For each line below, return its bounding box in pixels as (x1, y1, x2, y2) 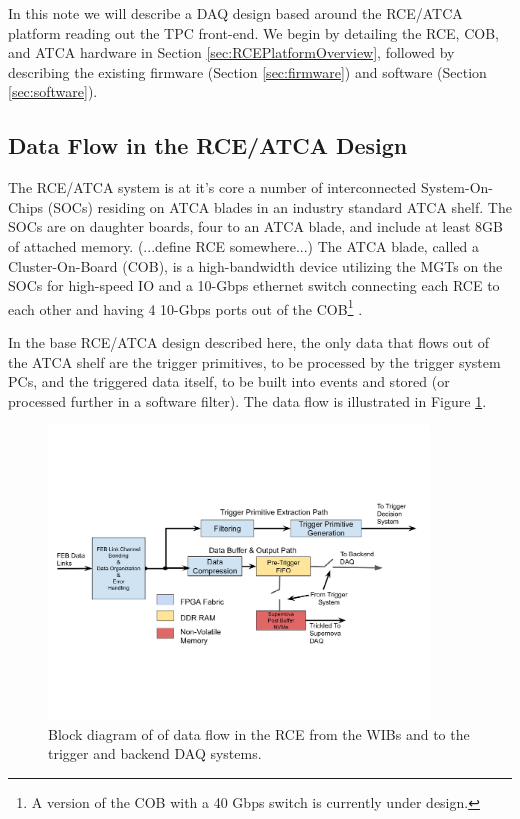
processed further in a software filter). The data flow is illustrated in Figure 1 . (8, 390, 487, 411)
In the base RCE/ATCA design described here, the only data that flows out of (8, 331, 490, 352)
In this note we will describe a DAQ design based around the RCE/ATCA (8, 3, 463, 23)
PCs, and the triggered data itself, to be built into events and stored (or (8, 371, 450, 392)
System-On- (420, 177, 493, 198)
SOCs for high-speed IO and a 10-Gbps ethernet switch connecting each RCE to (8, 275, 500, 296)
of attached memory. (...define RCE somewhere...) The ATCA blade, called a (8, 235, 480, 256)
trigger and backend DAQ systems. (48, 743, 262, 764)
